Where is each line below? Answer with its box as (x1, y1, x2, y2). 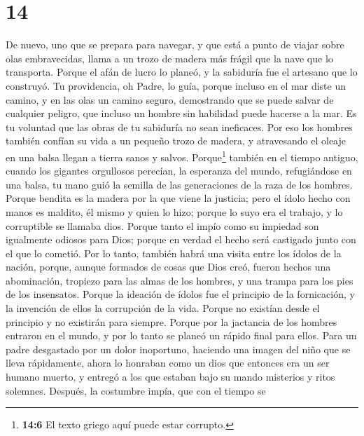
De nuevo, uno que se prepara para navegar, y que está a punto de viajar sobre (6, 37, 344, 52)
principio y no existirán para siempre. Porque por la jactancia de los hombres (6, 314, 337, 329)
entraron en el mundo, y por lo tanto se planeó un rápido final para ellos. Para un (6, 328, 357, 343)
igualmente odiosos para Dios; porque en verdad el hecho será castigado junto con (6, 232, 356, 247)
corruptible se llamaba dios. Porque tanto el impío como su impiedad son (6, 218, 319, 233)
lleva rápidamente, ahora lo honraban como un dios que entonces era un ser (6, 355, 330, 370)
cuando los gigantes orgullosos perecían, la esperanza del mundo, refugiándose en (6, 163, 352, 178)
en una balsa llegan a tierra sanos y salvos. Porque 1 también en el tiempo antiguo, (6, 147, 358, 164)
